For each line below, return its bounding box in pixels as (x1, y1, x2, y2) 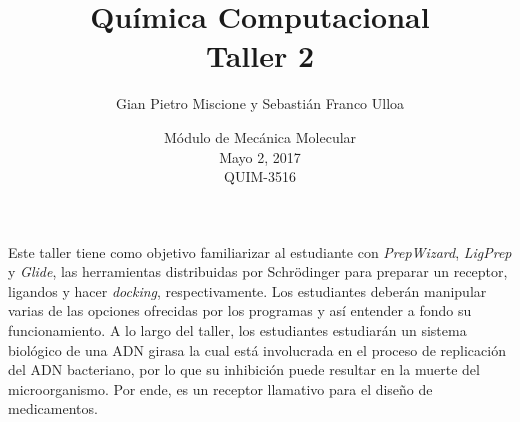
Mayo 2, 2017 (219, 146, 301, 167)
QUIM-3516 (224, 166, 296, 187)
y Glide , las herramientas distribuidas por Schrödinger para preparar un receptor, (8, 261, 508, 282)
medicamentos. (8, 398, 98, 419)
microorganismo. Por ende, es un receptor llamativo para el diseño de (8, 378, 433, 399)
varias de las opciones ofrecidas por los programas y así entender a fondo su (8, 300, 472, 321)
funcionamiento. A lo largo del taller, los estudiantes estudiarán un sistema (8, 320, 467, 341)
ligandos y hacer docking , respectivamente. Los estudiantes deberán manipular (8, 280, 487, 301)
